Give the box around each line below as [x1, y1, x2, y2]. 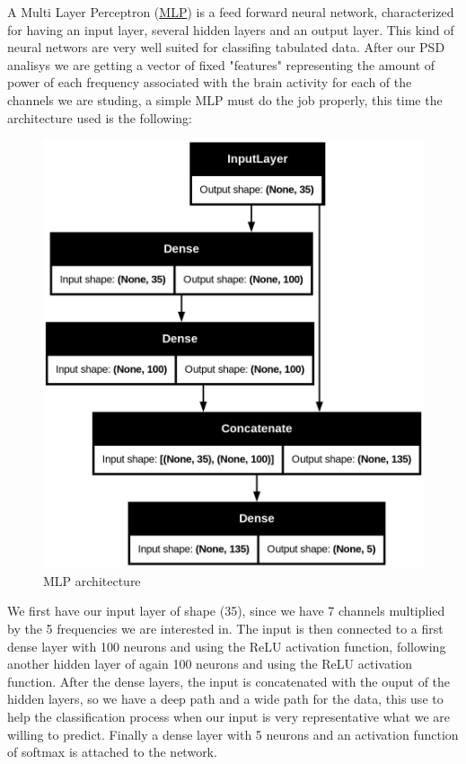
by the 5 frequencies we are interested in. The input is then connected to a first [7, 619, 444, 638]
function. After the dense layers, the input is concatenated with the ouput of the [7, 671, 451, 690]
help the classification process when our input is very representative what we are [7, 707, 450, 726]
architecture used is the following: [7, 108, 192, 127]
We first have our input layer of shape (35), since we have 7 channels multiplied [7, 601, 445, 620]
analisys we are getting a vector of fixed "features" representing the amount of [7, 55, 435, 74]
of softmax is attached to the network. [7, 742, 217, 761]
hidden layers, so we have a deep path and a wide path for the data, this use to [7, 689, 444, 708]
